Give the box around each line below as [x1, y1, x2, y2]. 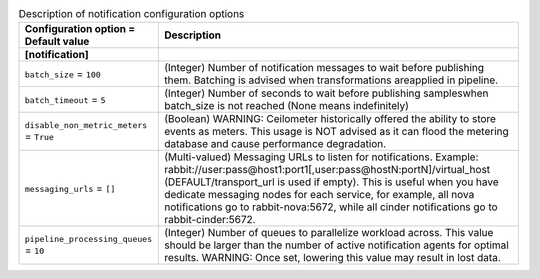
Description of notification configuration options [18, 7, 245, 21]
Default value [24, 35, 90, 49]
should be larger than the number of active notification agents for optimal [163, 238, 509, 252]
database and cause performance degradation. [163, 137, 387, 151]
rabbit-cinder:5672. [163, 213, 256, 227]
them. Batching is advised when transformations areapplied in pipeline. [163, 73, 499, 87]
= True [24, 129, 55, 143]
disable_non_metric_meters [24, 120, 148, 130]
